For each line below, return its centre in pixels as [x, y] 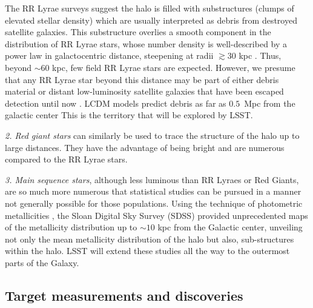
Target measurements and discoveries [124, 295]
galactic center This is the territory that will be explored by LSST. [129, 115]
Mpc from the [270, 103]
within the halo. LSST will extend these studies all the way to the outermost [147, 251]
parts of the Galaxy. [42, 262]
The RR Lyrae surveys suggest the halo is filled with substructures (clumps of [150, 8]
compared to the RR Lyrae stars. [66, 159]
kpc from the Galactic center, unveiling [230, 227]
